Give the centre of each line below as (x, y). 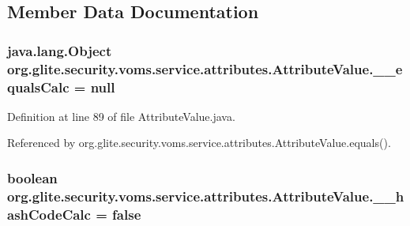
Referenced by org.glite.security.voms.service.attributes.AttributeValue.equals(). (199, 143)
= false (118, 214)
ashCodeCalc (49, 214)
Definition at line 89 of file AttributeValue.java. (121, 116)
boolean (32, 177)
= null (94, 87)
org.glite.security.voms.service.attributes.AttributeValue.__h (206, 196)
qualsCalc (38, 87)
